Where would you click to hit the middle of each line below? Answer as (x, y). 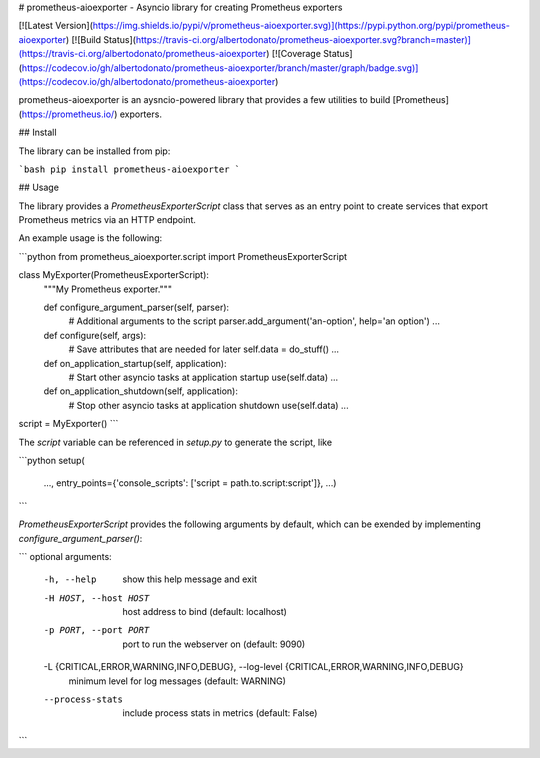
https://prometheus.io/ (68, 114)
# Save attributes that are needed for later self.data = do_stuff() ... (204, 349)
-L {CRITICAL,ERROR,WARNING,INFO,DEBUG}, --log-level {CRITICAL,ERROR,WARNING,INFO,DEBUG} (253, 667)
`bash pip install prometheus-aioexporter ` (129, 169)
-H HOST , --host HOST (96, 598)
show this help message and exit (189, 579)
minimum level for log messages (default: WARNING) (177, 681)
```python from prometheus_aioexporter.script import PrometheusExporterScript (183, 256)
